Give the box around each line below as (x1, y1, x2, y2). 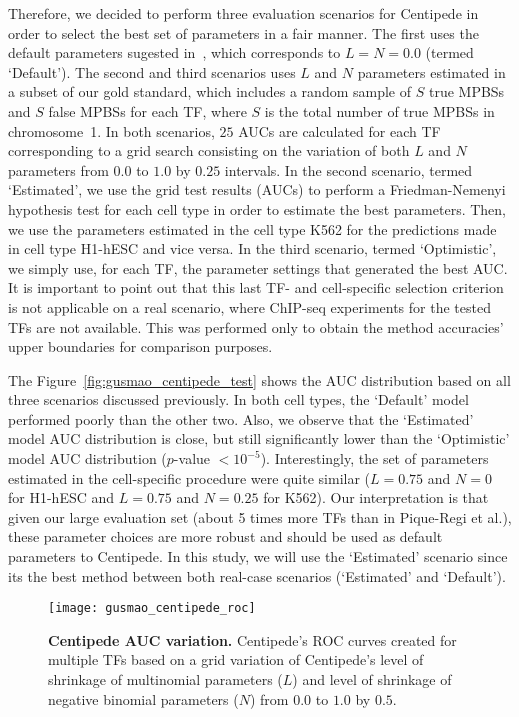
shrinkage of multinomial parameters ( (48, 669, 283, 690)
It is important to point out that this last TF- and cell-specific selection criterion (8, 277, 504, 298)
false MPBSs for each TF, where (48, 100, 247, 121)
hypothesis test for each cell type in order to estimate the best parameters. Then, (8, 198, 506, 219)
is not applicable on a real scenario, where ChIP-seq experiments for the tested (8, 296, 491, 317)
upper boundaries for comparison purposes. (8, 336, 273, 357)
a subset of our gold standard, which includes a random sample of (8, 81, 412, 102)
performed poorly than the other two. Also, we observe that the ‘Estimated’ (8, 408, 474, 429)
